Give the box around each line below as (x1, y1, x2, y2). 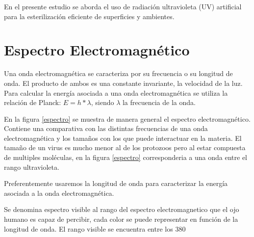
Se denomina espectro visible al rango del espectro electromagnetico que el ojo (4, 204, 239, 214)
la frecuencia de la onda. (122, 97, 196, 107)
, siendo (91, 97, 114, 107)
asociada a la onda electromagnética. (4, 187, 114, 198)
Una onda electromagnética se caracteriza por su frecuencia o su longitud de (4, 68, 233, 79)
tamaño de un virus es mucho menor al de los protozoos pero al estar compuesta (4, 142, 246, 153)
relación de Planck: (4, 97, 61, 107)
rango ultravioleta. (4, 161, 59, 172)
